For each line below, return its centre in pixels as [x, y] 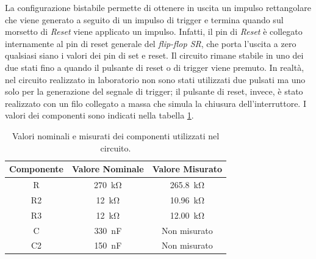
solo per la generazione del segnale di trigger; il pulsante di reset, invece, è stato [154, 91]
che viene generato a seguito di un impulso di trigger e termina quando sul [144, 19]
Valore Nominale [108, 169]
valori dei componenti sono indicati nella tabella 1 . [99, 115]
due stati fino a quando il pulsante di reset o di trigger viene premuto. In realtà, [155, 67]
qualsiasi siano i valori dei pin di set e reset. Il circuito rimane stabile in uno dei [154, 55]
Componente [36, 169]
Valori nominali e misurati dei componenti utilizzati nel [116, 135]
